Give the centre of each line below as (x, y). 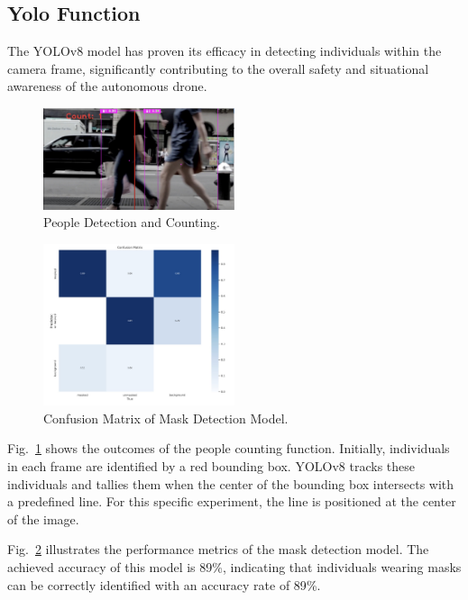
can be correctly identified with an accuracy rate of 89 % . (164, 584)
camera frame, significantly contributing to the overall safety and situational (218, 68)
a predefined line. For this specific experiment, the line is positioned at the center (232, 501)
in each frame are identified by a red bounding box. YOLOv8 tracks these (211, 466)
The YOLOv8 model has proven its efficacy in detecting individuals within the (225, 51)
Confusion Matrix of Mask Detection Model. (166, 418)
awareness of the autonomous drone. (107, 86)
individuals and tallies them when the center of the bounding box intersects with (231, 483)
